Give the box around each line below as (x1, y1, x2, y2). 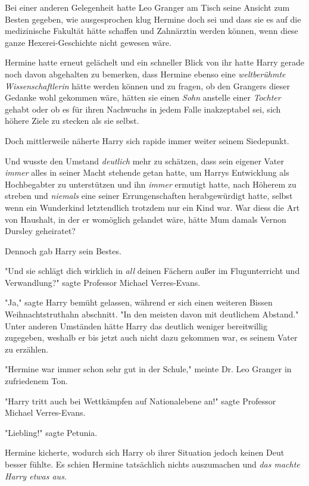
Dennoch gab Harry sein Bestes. (5, 244, 121, 257)
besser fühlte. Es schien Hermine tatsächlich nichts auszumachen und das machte (5, 458, 300, 470)
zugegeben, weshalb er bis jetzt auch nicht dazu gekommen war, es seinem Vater (5, 331, 298, 344)
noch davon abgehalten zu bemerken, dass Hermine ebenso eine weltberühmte (5, 67, 286, 80)
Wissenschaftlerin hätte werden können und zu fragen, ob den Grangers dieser (5, 79, 291, 92)
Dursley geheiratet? (5, 225, 76, 237)
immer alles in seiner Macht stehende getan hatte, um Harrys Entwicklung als (5, 166, 289, 179)
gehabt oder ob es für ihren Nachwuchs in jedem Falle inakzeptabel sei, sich (5, 102, 281, 115)
